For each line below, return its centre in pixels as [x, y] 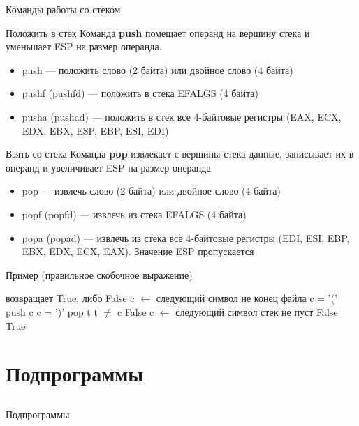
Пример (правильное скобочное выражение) [99, 274]
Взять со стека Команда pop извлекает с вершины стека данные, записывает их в [180, 154]
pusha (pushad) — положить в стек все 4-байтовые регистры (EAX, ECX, [182, 116]
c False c [135, 311]
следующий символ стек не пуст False [257, 311]
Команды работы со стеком [63, 9]
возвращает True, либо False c [70, 298]
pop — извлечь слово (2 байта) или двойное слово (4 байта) [151, 191]
